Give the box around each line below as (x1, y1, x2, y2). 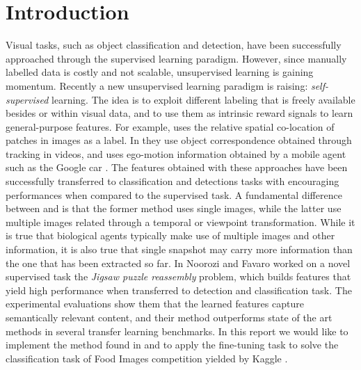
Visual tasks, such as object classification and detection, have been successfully (6, 38, 342, 52)
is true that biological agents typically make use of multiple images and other (6, 228, 335, 243)
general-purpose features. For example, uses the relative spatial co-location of (6, 119, 335, 134)
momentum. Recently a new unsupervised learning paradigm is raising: (6, 78, 308, 92)
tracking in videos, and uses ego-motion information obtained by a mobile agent (6, 146, 346, 161)
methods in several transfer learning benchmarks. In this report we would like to (6, 323, 348, 338)
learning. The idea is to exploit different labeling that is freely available (51, 92, 355, 106)
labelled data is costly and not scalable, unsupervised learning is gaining (6, 65, 314, 79)
